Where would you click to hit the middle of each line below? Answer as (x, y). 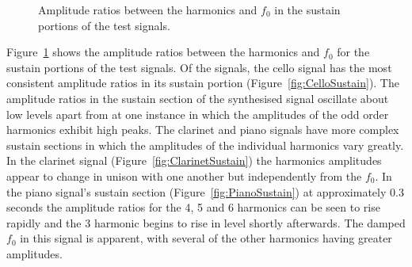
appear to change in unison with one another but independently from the (184, 175)
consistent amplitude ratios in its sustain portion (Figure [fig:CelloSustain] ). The (203, 83)
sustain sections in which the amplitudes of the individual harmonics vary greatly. (205, 145)
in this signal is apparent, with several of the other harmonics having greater (206, 238)
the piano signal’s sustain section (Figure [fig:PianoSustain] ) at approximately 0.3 (205, 191)
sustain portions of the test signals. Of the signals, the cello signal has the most (199, 67)
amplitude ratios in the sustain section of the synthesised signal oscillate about (198, 98)
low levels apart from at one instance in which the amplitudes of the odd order (198, 114)
